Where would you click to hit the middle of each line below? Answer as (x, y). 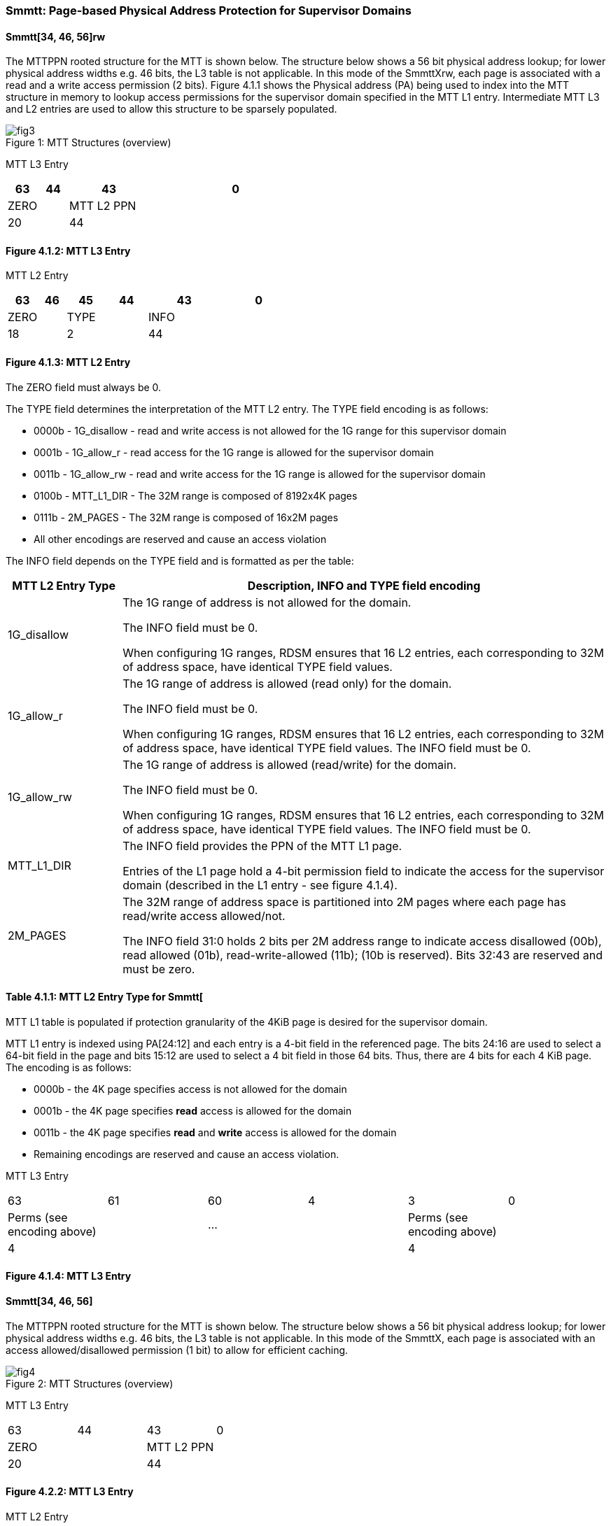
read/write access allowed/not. (204, 916)
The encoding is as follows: (69, 1067)
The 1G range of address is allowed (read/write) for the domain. (290, 764)
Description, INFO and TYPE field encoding (364, 585)
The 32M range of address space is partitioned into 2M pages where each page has (344, 902)
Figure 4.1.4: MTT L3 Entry (69, 1276)
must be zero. (159, 969)
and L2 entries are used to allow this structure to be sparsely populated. (171, 109)
